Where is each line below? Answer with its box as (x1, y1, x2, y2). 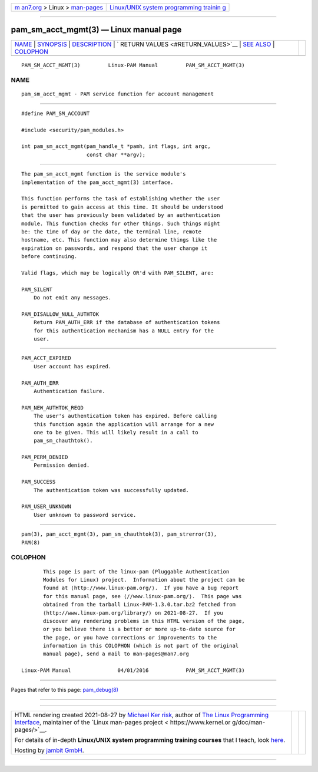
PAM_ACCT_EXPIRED (21, 355, 71, 362)
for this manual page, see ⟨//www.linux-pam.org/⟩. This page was (43, 593, 242, 599)
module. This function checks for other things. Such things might (21, 220, 220, 227)
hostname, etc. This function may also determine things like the (21, 236, 217, 243)
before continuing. (21, 253, 78, 260)
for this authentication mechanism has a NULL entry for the (33, 327, 214, 334)
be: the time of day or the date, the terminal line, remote (21, 228, 201, 235)
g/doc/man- (231, 718, 266, 727)
